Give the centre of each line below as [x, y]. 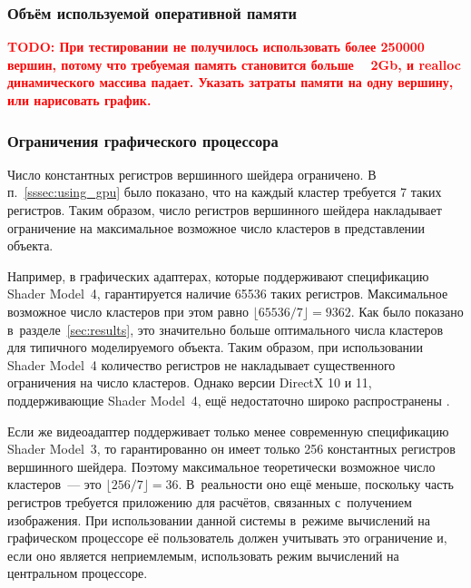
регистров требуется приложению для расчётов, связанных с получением [210, 501]
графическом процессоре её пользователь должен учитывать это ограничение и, [227, 538]
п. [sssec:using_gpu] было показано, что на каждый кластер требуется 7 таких [225, 192]
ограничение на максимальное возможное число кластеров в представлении [216, 227]
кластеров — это [54, 484]
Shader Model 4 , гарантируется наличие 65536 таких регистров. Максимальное [228, 294]
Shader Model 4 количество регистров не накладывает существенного [201, 364]
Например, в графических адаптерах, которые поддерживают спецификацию [218, 275]
